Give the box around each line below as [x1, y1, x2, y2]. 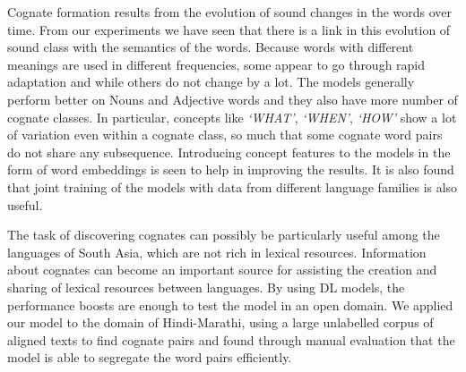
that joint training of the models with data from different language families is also [7, 177, 458, 196]
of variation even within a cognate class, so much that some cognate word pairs [7, 125, 443, 144]
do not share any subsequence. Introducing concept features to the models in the [7, 142, 451, 161]
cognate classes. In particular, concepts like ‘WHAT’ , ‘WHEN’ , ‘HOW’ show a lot [7, 107, 457, 126]
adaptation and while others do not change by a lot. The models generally [7, 72, 415, 91]
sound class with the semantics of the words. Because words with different [7, 38, 414, 56]
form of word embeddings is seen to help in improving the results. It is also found [7, 160, 454, 179]
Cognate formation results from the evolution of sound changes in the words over [7, 3, 453, 21]
